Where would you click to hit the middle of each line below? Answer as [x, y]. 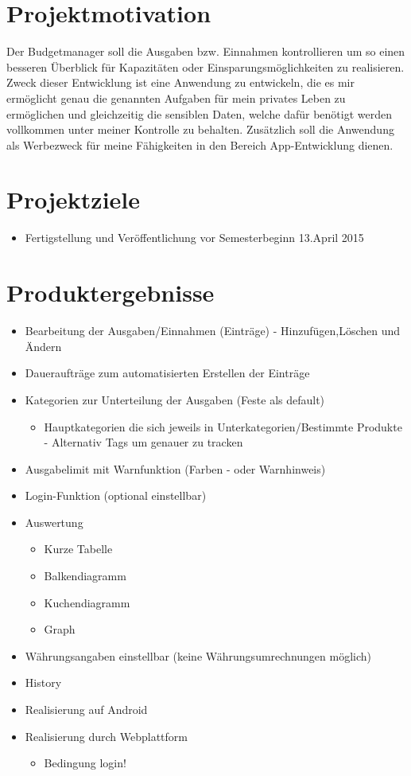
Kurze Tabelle [78, 549]
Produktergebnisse [111, 292]
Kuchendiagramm [87, 602]
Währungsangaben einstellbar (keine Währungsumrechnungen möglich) [198, 655]
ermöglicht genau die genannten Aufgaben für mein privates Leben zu [176, 97]
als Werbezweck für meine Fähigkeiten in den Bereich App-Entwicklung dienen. [200, 144]
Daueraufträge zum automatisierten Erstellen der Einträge [167, 373]
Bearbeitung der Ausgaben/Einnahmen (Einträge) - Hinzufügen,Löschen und [213, 331]
